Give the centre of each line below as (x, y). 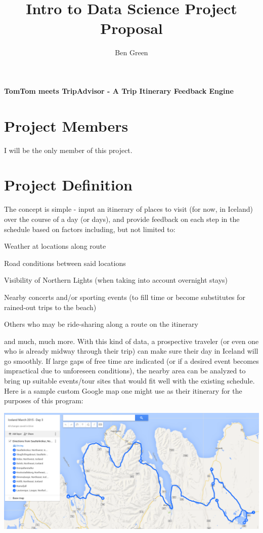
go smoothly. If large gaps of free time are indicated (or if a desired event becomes (131, 360)
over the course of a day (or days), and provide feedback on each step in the (122, 219)
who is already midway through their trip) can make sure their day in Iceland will (131, 351)
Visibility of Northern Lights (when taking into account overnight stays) (116, 280)
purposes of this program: (44, 401)
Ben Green (131, 52)
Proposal (131, 28)
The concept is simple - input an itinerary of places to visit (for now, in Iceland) (128, 209)
